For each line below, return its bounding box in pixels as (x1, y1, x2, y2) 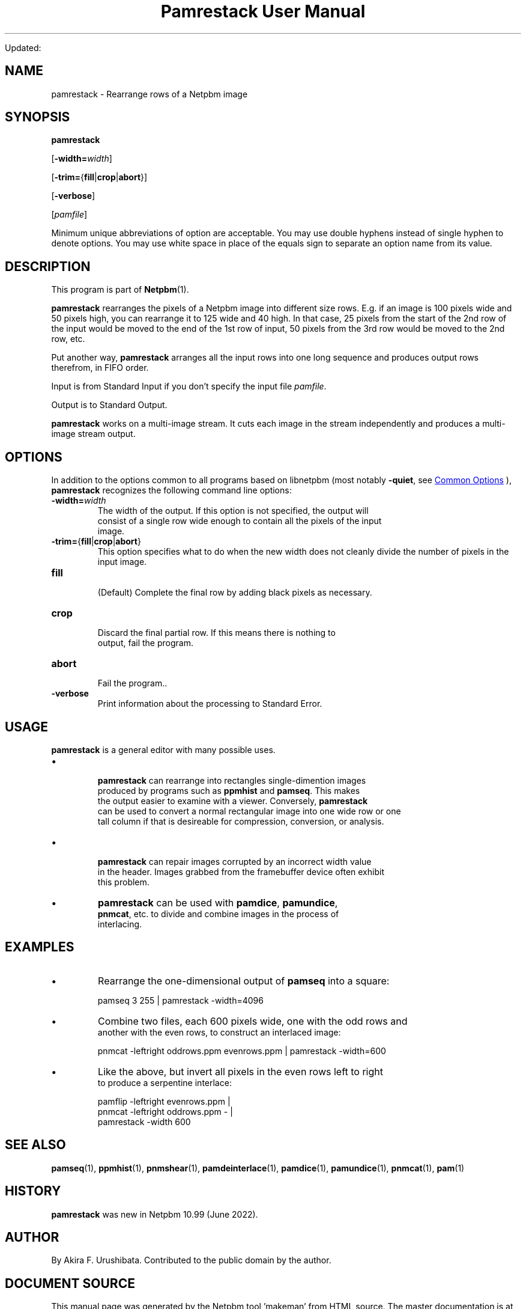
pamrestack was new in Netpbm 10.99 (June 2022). (51, 1209, 258, 1219)
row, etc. (51, 334, 85, 344)
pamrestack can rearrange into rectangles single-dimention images (97, 775, 366, 786)
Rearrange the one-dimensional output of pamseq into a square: (98, 974, 390, 987)
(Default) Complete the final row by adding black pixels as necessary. (97, 587, 372, 598)
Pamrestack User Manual (160, 1, 366, 22)
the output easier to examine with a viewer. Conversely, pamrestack (97, 795, 368, 806)
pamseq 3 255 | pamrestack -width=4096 (97, 995, 264, 1005)
